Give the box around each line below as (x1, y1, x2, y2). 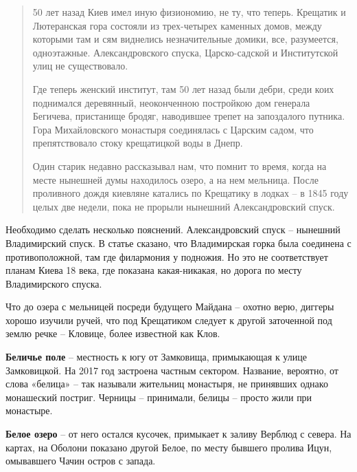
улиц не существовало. (32, 58, 128, 73)
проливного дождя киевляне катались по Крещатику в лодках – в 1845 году (32, 186, 349, 200)
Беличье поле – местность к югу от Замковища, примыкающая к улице (5, 350, 307, 364)
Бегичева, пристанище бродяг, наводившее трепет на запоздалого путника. (32, 109, 345, 123)
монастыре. (5, 403, 53, 418)
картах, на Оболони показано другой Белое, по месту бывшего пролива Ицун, (5, 440, 332, 454)
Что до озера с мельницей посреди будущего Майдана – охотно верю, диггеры (5, 299, 334, 314)
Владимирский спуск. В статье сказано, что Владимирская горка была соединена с (5, 235, 352, 250)
